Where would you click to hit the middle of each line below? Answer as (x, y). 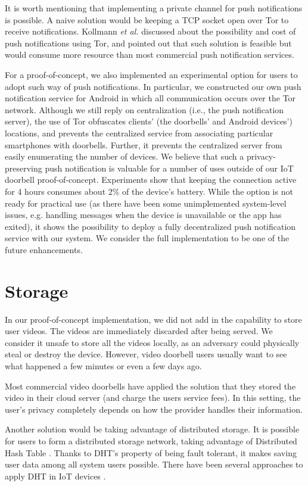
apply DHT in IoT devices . (55, 476)
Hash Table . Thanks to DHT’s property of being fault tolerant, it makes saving (151, 452)
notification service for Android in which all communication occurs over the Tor (150, 98)
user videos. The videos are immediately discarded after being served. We (139, 331)
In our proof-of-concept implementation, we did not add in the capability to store (153, 319)
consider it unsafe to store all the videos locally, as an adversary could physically (152, 342)
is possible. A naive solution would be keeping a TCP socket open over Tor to (147, 19)
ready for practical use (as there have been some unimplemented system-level (146, 203)
